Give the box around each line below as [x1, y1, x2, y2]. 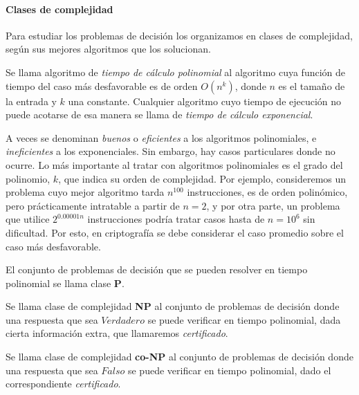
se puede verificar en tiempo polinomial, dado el [127, 362, 331, 377]
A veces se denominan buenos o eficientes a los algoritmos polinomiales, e [6, 130, 317, 145]
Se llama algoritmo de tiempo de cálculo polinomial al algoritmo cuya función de [6, 64, 346, 79]
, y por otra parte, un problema [206, 198, 340, 212]
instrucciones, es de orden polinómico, [187, 185, 348, 199]
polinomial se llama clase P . [6, 275, 125, 290]
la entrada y [6, 93, 57, 108]
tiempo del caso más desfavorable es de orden [6, 78, 198, 93]
